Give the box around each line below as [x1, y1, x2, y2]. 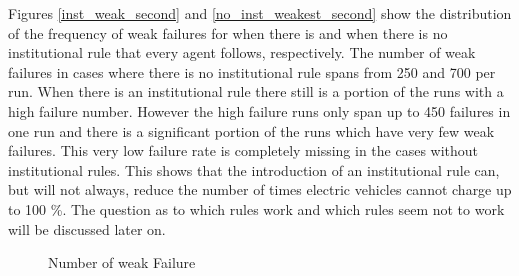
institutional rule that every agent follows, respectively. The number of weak [8, 42, 476, 63]
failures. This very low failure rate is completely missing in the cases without [8, 140, 479, 161]
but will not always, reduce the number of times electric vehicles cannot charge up [8, 179, 512, 200]
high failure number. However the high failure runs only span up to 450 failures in [8, 100, 511, 121]
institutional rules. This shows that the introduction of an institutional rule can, [8, 159, 500, 180]
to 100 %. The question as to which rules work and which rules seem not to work [8, 198, 505, 219]
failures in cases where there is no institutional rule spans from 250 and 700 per [8, 61, 496, 82]
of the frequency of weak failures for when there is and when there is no [8, 22, 448, 43]
